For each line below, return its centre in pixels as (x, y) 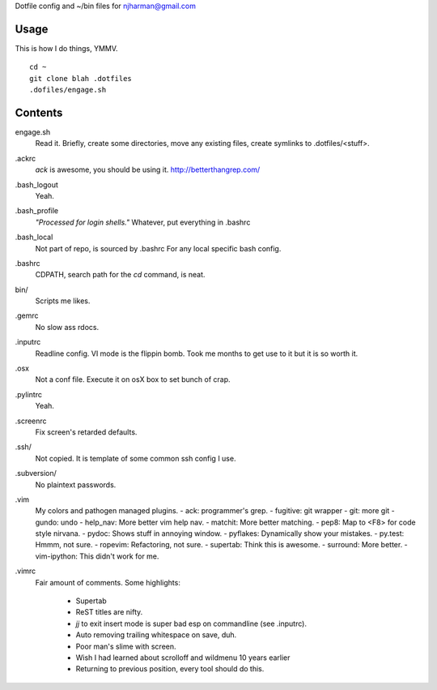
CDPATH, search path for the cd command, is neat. (120, 275)
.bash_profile (37, 211)
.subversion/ (36, 474)
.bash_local (34, 237)
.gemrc (27, 315)
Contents (39, 112)
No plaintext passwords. (76, 484)
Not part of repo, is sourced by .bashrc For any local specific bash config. (158, 248)
